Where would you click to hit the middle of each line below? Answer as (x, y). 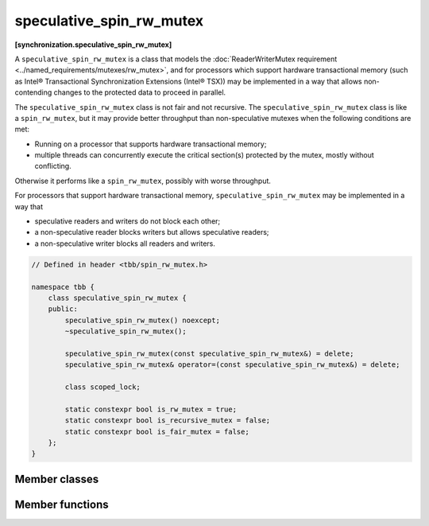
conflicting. (53, 166)
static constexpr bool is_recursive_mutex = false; (168, 421)
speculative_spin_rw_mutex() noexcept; (142, 320)
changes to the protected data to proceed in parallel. (140, 92)
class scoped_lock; (102, 387)
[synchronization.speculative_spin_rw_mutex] (93, 45)
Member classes (57, 479)
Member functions (62, 504)
